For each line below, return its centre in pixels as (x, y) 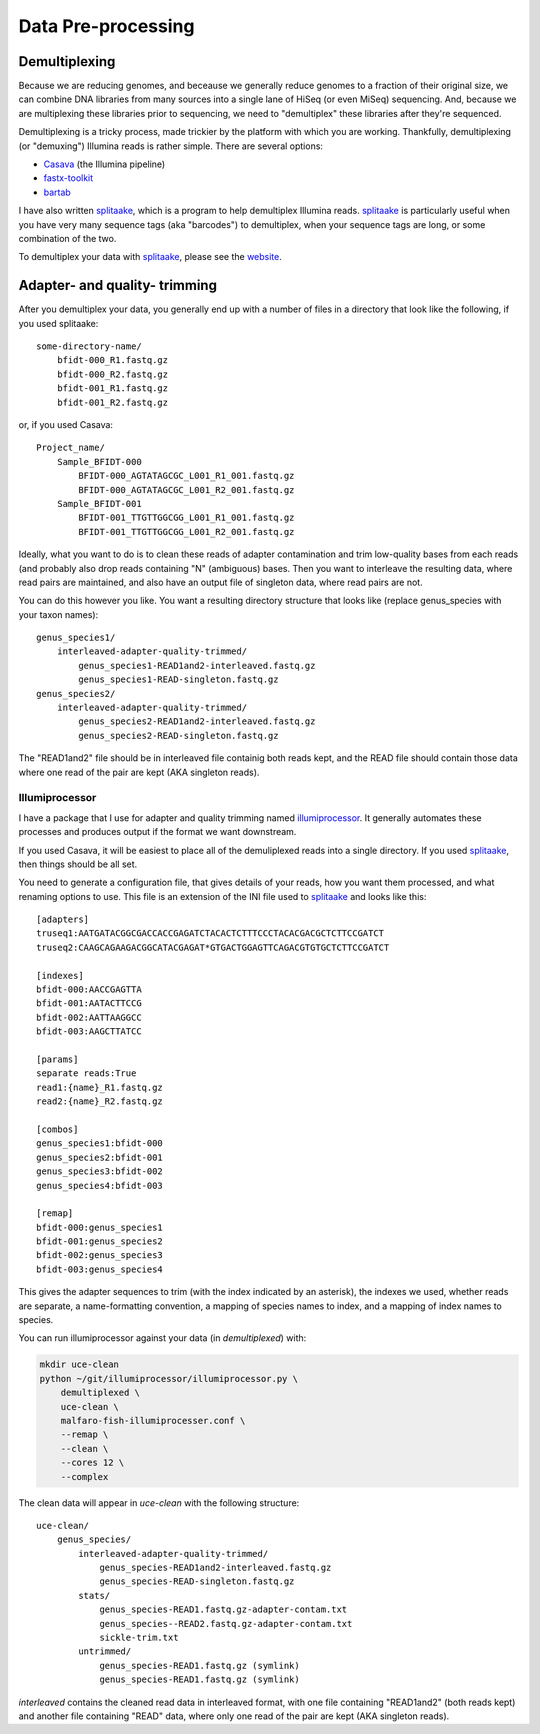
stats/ (94, 1595)
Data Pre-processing (106, 26)
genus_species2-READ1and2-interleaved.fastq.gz (197, 721)
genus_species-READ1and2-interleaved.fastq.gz (215, 1568)
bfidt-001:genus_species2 (100, 1241)
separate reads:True (86, 1073)
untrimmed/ (105, 1651)
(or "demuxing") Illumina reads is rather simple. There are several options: (171, 146)
